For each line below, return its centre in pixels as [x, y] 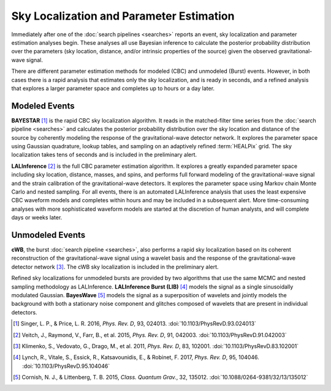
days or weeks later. [37, 218]
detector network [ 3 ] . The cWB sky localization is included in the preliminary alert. [115, 267]
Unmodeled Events [48, 235]
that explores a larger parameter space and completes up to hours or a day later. [113, 88]
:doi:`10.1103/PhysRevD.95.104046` [66, 366]
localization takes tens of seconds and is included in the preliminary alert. [104, 155]
